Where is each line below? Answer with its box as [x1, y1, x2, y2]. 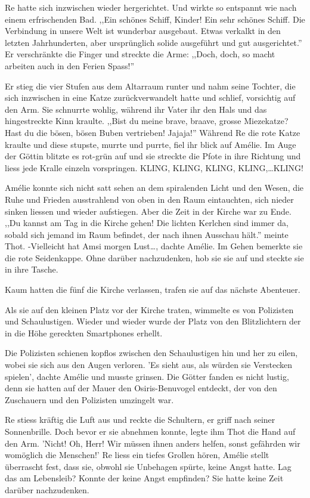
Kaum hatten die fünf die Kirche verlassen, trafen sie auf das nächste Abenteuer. [5, 283, 300, 296]
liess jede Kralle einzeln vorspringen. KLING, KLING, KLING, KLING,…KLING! [5, 161, 303, 174]
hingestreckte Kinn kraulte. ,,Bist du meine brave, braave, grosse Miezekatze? [5, 115, 289, 127]
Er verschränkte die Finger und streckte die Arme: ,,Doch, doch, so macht [5, 48, 275, 60]
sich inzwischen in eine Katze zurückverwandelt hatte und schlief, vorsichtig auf [5, 91, 296, 104]
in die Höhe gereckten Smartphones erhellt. [5, 326, 163, 339]
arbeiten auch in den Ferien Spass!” [5, 59, 135, 72]
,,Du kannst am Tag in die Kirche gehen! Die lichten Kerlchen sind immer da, [5, 216, 289, 229]
